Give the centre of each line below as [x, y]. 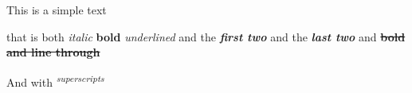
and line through [53, 52]
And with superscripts [55, 80]
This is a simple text [57, 10]
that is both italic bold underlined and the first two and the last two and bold [206, 36]
